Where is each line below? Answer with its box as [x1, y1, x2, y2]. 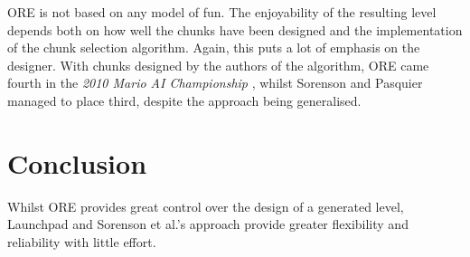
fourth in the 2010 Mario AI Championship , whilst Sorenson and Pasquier [7, 73, 423, 92]
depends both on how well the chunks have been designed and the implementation [7, 20, 463, 39]
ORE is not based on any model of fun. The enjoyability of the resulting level [7, 3, 437, 21]
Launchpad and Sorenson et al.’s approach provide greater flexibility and [7, 214, 409, 233]
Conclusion [7, 144, 147, 181]
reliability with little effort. [7, 232, 156, 251]
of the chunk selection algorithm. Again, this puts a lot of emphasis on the [7, 38, 420, 57]
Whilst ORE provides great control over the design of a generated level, [7, 196, 404, 215]
